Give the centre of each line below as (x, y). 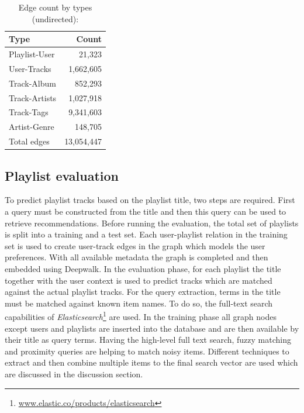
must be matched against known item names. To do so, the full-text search (139, 303)
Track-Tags (29, 112)
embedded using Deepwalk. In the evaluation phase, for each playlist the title (143, 268)
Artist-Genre (32, 127)
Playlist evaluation (62, 175)
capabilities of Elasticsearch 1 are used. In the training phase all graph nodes (141, 316)
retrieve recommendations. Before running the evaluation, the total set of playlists (152, 223)
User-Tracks (30, 68)
